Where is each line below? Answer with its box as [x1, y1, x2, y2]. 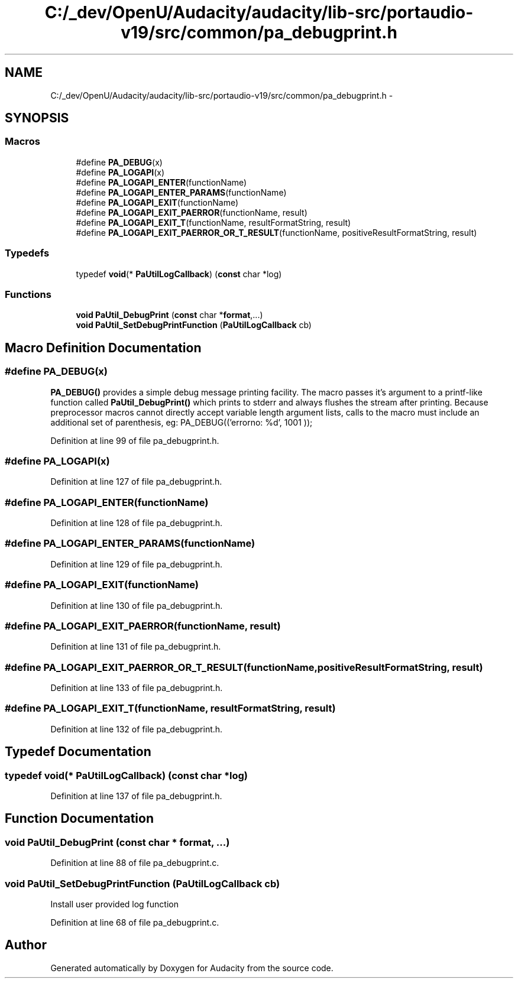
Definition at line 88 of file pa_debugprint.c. [50, 858, 219, 868]
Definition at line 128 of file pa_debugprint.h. [50, 518, 223, 528]
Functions [5, 288, 51, 300]
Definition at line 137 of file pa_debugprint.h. [50, 791, 222, 801]
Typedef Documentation [5, 744, 151, 760]
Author [5, 937, 47, 953]
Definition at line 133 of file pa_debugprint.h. [50, 683, 223, 693]
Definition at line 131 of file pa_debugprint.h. [50, 641, 221, 652]
